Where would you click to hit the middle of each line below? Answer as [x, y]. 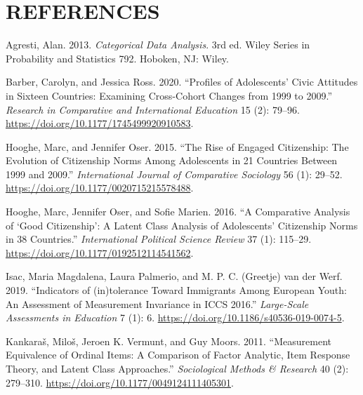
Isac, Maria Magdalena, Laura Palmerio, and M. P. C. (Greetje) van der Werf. [174, 276]
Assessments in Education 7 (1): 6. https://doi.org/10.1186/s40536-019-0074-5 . [175, 317]
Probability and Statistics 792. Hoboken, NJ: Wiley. [117, 58]
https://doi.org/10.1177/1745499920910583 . [100, 123]
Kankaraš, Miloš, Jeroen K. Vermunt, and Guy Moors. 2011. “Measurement [169, 341]
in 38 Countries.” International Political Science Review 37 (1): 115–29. [159, 239]
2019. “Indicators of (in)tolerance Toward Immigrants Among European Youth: [176, 290]
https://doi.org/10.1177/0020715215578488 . [100, 188]
